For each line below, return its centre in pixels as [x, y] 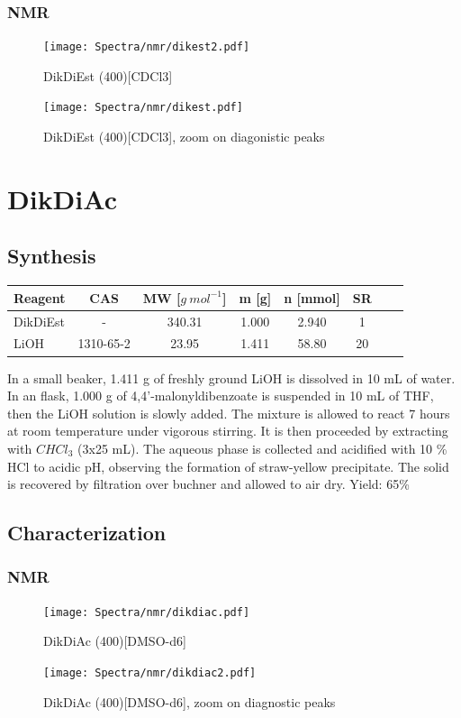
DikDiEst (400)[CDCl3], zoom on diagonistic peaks [184, 137]
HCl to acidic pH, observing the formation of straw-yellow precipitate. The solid [228, 466]
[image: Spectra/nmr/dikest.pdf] [143, 108]
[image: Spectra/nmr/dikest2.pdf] [147, 47]
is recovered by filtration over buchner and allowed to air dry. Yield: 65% [208, 484]
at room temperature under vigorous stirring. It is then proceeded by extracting [228, 431]
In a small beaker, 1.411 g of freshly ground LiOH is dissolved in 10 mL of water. [231, 377]
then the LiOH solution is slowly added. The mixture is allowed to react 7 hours [229, 413]
